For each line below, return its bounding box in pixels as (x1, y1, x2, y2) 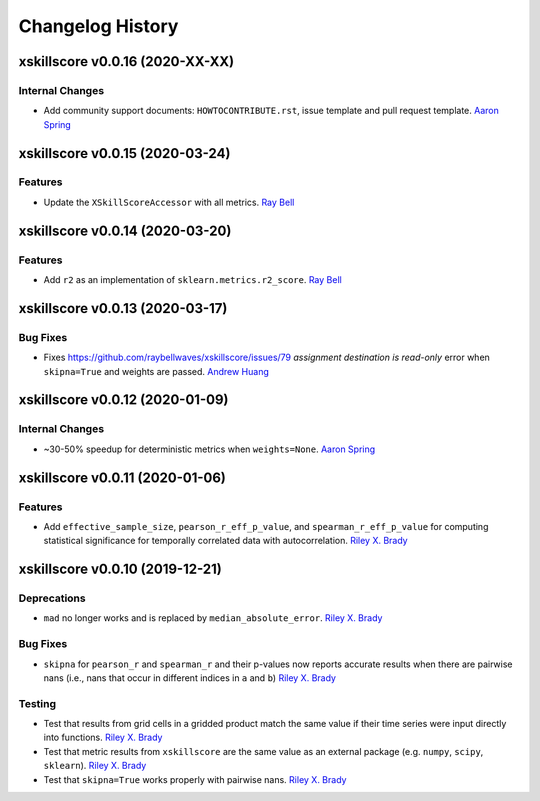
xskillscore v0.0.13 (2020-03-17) (18, 300, 228, 317)
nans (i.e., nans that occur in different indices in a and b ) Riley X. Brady (43, 671, 337, 684)
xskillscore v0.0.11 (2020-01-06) (18, 469, 227, 486)
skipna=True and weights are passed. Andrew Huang (43, 365, 269, 377)
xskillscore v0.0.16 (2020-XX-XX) (18, 53, 235, 70)
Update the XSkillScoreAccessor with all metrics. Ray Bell (43, 196, 295, 208)
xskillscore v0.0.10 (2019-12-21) (18, 561, 222, 578)
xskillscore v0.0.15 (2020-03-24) (18, 145, 231, 162)
